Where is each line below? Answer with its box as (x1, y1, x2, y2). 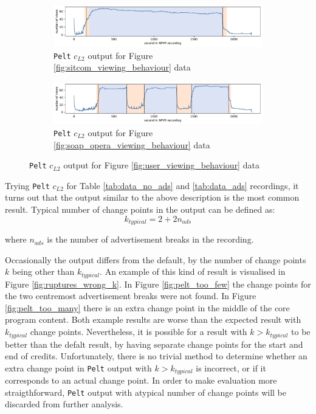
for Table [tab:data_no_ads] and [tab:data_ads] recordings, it (66, 179, 299, 191)
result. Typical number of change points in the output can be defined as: (5, 203, 275, 215)
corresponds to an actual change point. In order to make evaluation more (5, 374, 277, 387)
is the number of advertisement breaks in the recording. (47, 233, 254, 246)
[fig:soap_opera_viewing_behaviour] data (53, 138, 210, 151)
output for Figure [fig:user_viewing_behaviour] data (63, 159, 259, 171)
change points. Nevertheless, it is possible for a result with (30, 325, 247, 338)
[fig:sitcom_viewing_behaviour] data (53, 61, 191, 74)
